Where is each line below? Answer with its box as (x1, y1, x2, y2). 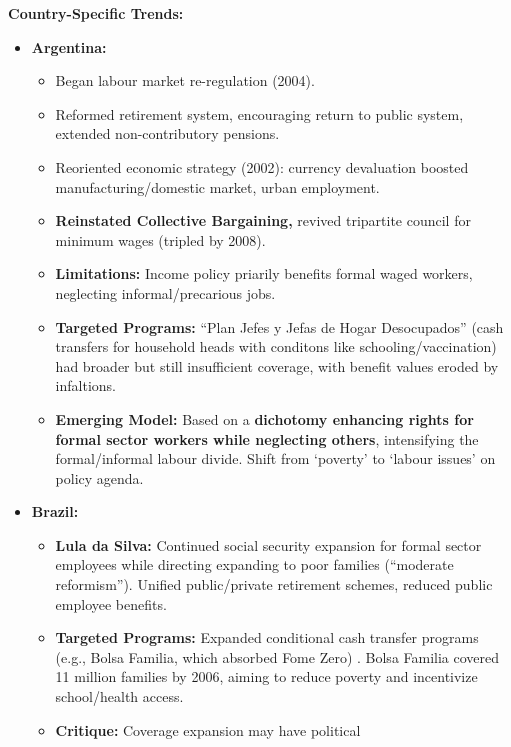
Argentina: (31, 36, 107, 57)
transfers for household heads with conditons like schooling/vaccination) (55, 336, 497, 357)
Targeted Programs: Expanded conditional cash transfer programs (55, 627, 479, 648)
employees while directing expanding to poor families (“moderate (55, 554, 454, 575)
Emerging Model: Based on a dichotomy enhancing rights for (55, 408, 474, 429)
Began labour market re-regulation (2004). (55, 70, 315, 91)
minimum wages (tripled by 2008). (55, 229, 266, 250)
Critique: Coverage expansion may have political (55, 719, 361, 740)
